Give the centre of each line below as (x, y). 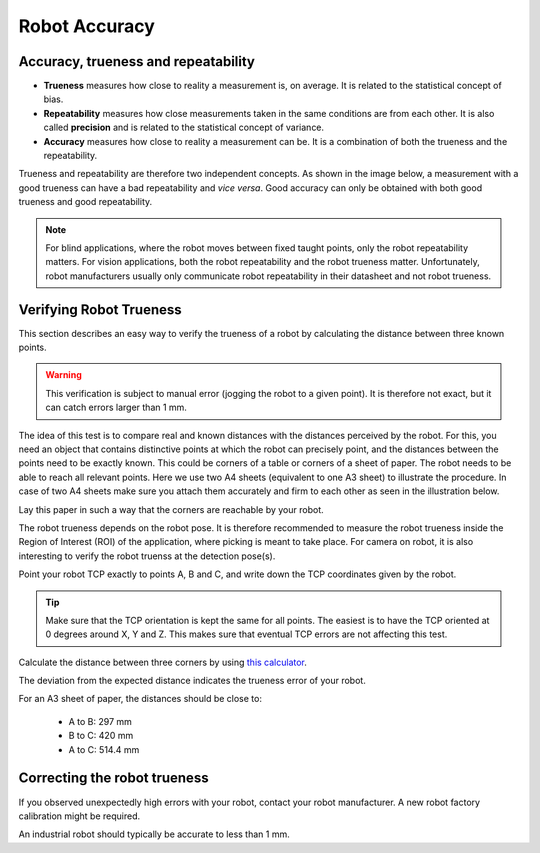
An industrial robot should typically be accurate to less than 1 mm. (154, 834)
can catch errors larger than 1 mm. (116, 407)
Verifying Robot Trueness (100, 309)
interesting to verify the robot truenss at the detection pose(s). (147, 556)
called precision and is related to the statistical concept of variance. (184, 127)
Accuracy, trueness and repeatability (136, 61)
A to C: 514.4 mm (104, 749)
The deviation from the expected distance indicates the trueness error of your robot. (192, 681)
